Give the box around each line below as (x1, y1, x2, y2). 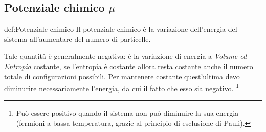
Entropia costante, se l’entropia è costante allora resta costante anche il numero (4, 60, 253, 71)
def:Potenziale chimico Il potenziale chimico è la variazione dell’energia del (4, 24, 237, 34)
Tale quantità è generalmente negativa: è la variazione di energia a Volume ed (4, 51, 247, 61)
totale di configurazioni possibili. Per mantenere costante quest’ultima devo (4, 71, 240, 81)
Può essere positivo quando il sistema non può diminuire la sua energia (16, 107, 239, 118)
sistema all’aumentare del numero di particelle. (4, 33, 151, 44)
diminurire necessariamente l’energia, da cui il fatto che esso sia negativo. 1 (4, 81, 239, 93)
